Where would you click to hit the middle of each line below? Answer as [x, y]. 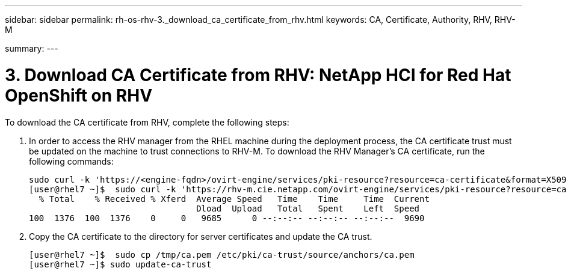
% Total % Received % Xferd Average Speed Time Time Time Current [234, 199]
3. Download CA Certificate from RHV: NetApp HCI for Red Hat [258, 75]
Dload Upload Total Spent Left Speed [308, 208]
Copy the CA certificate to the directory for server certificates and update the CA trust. [201, 236]
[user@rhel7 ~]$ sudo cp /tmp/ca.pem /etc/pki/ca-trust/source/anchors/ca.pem [222, 254]
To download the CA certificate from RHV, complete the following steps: [147, 122]
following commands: [71, 161]
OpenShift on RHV [79, 95]
